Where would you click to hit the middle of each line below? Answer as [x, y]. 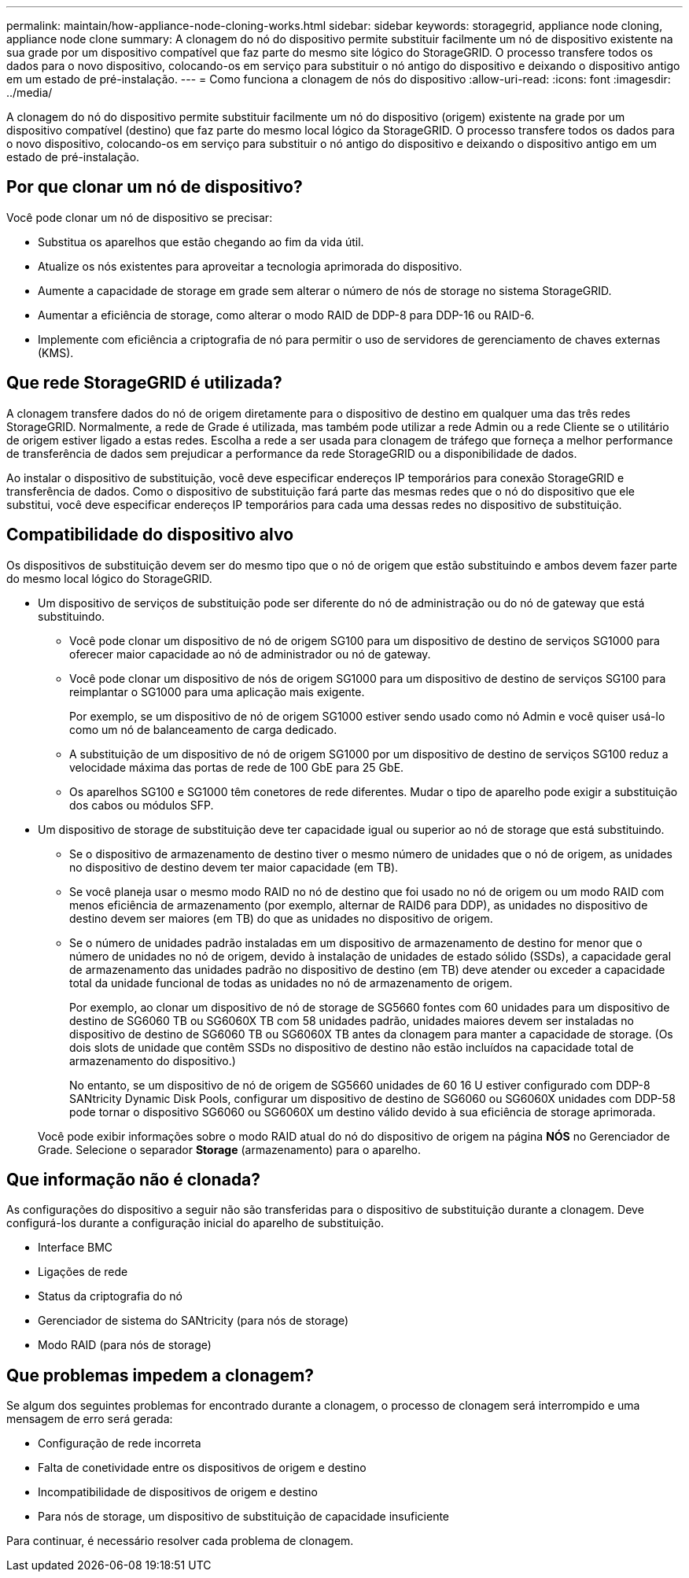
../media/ [29, 92]
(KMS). [56, 352]
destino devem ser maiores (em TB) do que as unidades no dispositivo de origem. [281, 918]
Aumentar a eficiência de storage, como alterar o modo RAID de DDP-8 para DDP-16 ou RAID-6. [286, 315]
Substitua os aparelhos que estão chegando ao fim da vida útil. [201, 241]
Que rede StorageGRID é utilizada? [144, 383]
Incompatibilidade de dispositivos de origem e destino [178, 1492]
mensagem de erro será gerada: [90, 1419]
